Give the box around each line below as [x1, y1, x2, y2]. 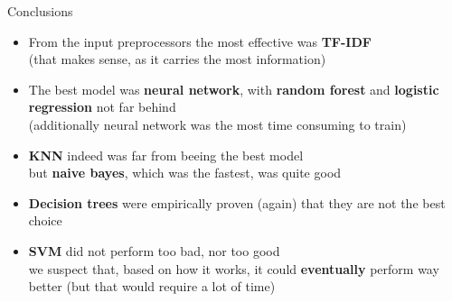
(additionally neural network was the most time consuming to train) [28, 114, 407, 133]
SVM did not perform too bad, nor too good [28, 241, 280, 260]
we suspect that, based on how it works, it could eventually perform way [28, 259, 439, 278]
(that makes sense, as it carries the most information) [28, 50, 326, 69]
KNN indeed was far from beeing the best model [28, 145, 304, 164]
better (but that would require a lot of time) [28, 277, 276, 296]
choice [28, 211, 62, 230]
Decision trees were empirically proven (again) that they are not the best [28, 193, 446, 212]
